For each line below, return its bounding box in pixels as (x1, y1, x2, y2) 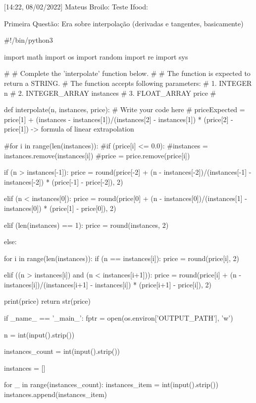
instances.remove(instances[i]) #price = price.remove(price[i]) (4, 150, 190, 160)
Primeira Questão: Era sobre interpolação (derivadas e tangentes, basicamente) (4, 18, 244, 28)
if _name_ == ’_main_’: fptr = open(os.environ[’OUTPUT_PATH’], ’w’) (4, 313, 233, 323)
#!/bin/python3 (4, 35, 53, 45)
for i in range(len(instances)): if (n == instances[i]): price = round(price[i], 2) (4, 253, 240, 263)
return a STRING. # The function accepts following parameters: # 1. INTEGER (4, 77, 252, 88)
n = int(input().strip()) (4, 329, 75, 339)
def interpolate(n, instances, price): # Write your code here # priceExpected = (4, 104, 245, 115)
